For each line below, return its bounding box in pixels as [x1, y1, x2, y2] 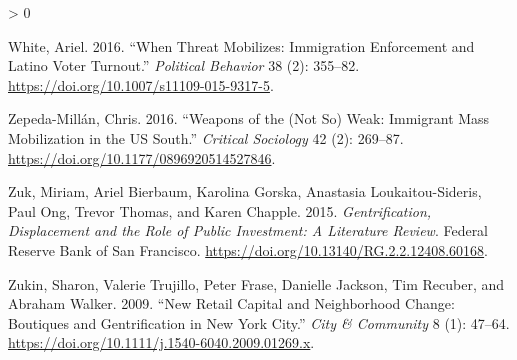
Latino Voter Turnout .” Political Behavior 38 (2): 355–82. [8, 55, 360, 76]
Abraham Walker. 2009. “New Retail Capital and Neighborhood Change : [8, 293, 455, 314]
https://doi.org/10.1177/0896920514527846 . [8, 147, 276, 168]
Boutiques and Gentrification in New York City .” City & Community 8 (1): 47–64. [8, 312, 510, 333]
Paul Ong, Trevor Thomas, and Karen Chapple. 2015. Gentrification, [8, 200, 432, 221]
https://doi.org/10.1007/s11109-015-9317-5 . [8, 74, 274, 95]
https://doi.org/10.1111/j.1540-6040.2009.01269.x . [8, 332, 315, 353]
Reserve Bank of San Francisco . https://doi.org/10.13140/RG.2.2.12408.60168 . [8, 239, 489, 260]
